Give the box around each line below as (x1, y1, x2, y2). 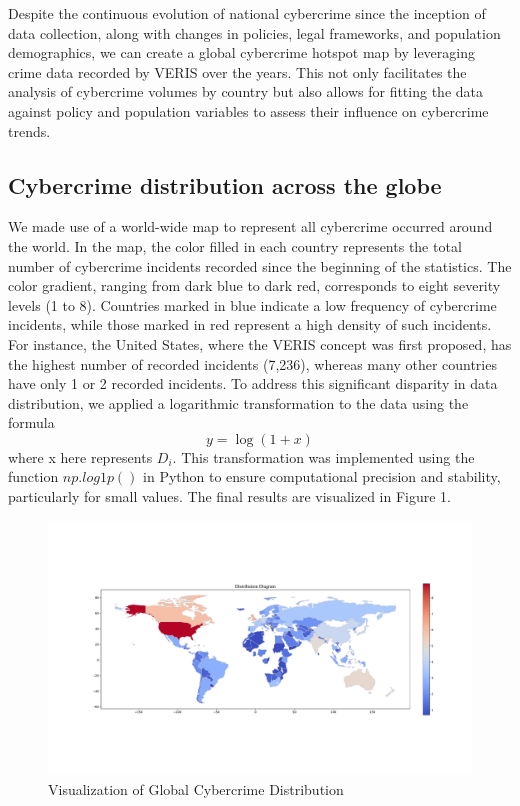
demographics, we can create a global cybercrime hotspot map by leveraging (8, 42, 475, 63)
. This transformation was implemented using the (172, 446, 475, 467)
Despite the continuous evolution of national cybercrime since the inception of (8, 3, 486, 23)
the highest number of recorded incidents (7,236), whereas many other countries (8, 353, 497, 374)
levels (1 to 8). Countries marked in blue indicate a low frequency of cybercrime (8, 294, 497, 315)
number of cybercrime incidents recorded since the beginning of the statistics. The (8, 255, 512, 276)
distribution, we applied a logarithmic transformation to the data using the (8, 392, 469, 413)
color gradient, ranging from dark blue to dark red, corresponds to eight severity (8, 275, 501, 296)
